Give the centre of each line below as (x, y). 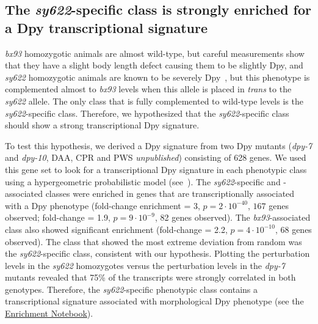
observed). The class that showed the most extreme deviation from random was (154, 241)
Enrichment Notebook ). (49, 313)
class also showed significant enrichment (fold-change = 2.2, (116, 229)
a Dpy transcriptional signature (107, 27)
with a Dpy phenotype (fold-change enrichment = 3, (103, 205)
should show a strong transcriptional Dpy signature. (102, 125)
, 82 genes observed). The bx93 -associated (233, 217)
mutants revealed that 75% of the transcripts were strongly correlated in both (150, 277)
